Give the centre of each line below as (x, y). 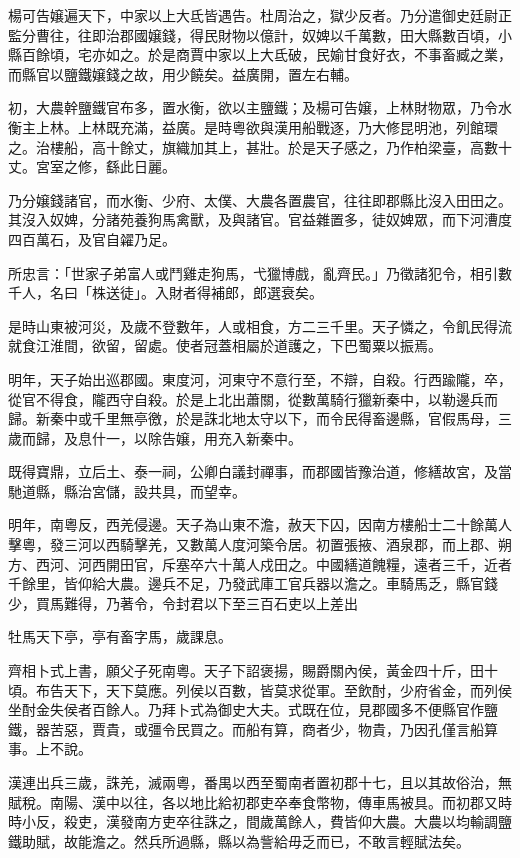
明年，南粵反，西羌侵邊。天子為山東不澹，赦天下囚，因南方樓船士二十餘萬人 (260, 524)
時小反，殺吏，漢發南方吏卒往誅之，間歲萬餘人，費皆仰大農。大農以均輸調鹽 (260, 821)
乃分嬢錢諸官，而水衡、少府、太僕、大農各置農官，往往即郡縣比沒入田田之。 (260, 199)
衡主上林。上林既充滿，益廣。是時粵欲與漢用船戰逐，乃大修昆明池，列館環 (253, 126)
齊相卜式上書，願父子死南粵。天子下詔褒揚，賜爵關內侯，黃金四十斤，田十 (253, 670)
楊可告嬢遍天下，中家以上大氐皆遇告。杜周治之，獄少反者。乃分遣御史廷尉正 (260, 15)
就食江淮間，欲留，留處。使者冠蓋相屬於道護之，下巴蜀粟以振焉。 (225, 345)
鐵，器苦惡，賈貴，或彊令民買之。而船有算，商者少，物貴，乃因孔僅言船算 (253, 728)
